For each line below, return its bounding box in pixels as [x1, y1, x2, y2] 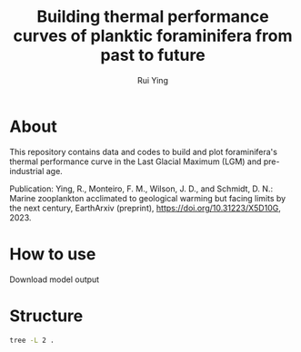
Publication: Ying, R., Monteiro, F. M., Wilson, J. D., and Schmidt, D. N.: [9, 183, 274, 194]
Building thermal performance [35, 6, 270, 27]
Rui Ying [137, 74, 168, 85]
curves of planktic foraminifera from [13, 25, 293, 46]
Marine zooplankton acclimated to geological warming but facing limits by [9, 192, 286, 203]
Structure [9, 306, 84, 326]
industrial [9, 165, 45, 176]
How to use [9, 243, 96, 264]
